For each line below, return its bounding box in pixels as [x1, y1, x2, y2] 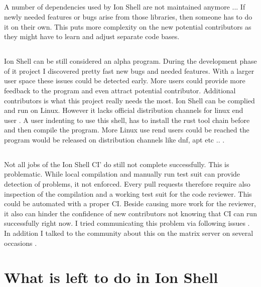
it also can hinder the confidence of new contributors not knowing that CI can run [4, 208, 257, 218]
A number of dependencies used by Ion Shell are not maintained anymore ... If [4, 2, 245, 12]
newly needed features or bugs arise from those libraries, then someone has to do [4, 11, 252, 22]
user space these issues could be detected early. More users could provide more [4, 75, 245, 86]
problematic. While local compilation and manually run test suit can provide [4, 169, 240, 179]
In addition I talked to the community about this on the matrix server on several [4, 228, 253, 238]
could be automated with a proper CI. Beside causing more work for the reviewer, [4, 198, 256, 209]
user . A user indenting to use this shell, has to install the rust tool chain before [4, 114, 250, 125]
